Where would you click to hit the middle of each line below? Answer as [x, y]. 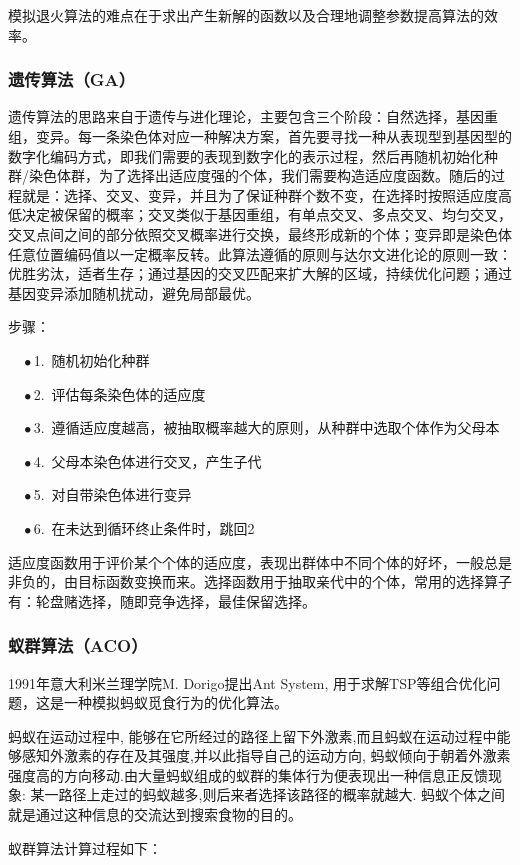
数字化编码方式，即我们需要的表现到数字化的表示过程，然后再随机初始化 [246, 155]
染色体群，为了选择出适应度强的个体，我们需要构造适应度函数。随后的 [259, 175]
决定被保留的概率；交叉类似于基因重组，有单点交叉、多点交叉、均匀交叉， [266, 214]
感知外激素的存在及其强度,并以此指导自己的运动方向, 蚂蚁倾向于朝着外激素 [266, 755]
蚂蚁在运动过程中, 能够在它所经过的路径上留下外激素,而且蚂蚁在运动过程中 [252, 735]
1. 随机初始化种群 [91, 359]
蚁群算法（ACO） [78, 645]
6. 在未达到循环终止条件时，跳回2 [144, 527]
